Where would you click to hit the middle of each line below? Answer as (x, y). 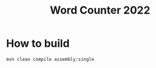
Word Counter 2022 (100, 10)
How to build (38, 43)
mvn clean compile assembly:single (50, 59)
